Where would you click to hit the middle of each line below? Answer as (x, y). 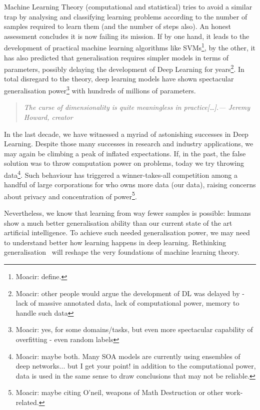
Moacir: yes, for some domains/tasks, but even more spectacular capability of (134, 329)
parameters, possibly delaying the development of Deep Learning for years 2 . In (124, 68)
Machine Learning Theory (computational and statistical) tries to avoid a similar (128, 6)
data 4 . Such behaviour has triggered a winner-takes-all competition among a (121, 174)
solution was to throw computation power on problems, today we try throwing (124, 163)
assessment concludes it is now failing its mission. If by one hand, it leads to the (127, 36)
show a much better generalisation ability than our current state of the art (118, 222)
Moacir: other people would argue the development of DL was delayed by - (130, 293)
